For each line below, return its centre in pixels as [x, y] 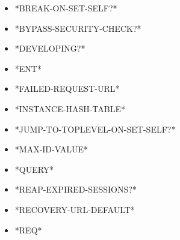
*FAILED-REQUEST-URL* [67, 88]
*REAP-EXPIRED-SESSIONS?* [76, 189]
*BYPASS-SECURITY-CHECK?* [78, 28]
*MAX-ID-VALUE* [51, 149]
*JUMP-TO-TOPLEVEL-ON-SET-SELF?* [95, 129]
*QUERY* [34, 169]
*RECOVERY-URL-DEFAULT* [75, 209]
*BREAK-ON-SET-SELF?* [66, 8]
